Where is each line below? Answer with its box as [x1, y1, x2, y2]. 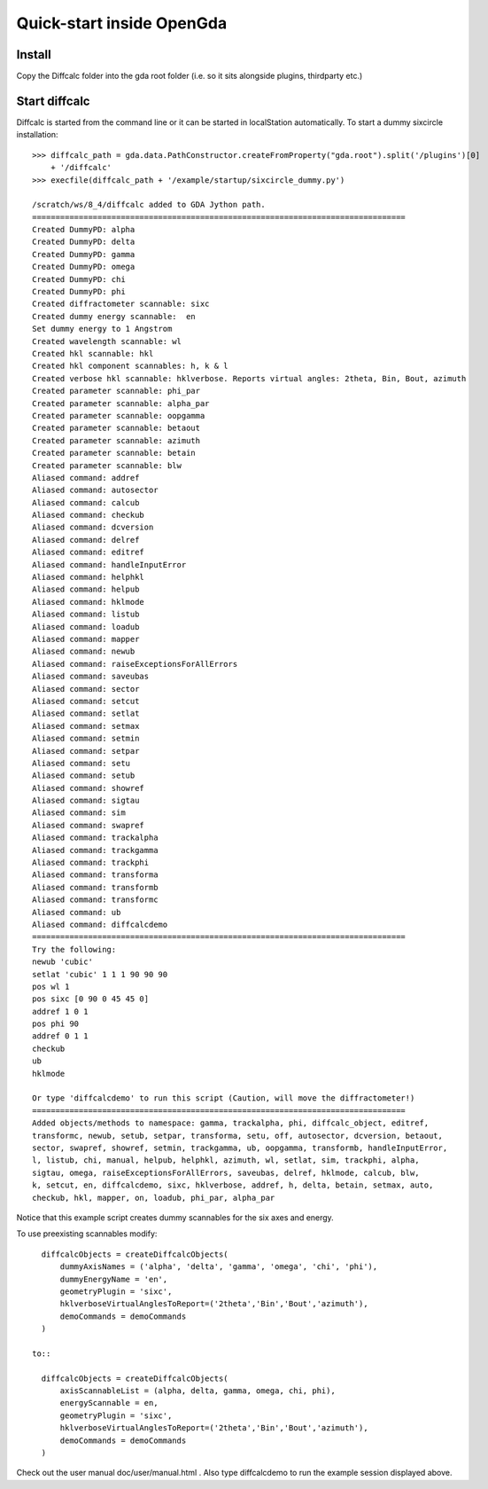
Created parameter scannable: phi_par [32, 386, 201, 396]
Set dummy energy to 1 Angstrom [32, 324, 173, 334]
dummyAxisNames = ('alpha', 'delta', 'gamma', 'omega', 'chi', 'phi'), [59, 1262, 378, 1272]
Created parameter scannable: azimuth [32, 435, 201, 445]
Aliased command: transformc [32, 895, 159, 905]
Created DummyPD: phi [32, 286, 126, 297]
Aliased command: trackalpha [32, 833, 159, 842]
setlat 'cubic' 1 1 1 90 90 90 [32, 969, 168, 979]
